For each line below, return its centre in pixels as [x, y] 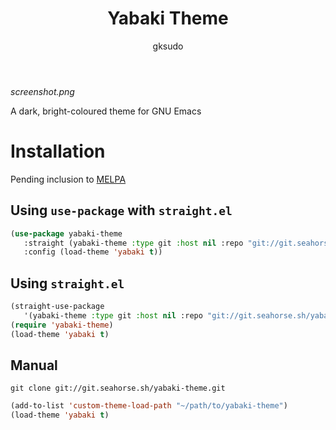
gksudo [168, 46]
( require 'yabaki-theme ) [62, 325]
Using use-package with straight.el [121, 210]
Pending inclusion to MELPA [68, 179]
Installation [58, 151]
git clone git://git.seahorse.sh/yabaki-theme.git [118, 388]
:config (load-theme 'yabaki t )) [93, 252]
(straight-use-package [57, 307]
